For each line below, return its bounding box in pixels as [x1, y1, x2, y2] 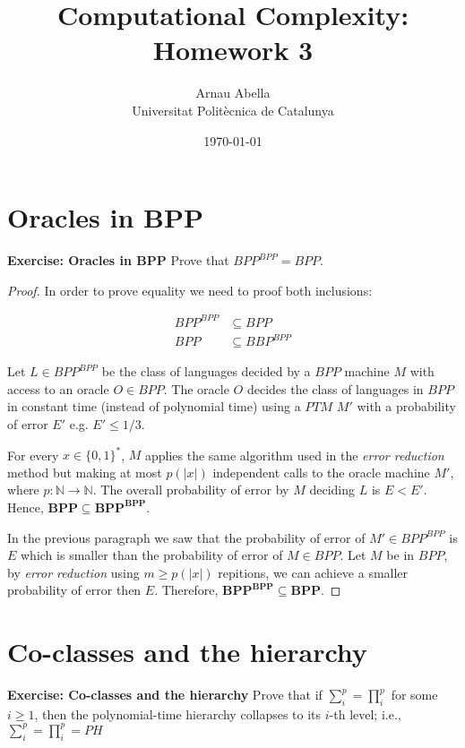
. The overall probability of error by [92, 480, 289, 499]
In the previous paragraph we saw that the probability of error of [7, 528, 366, 546]
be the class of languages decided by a [101, 362, 311, 381]
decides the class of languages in [246, 379, 424, 398]
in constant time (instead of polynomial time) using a [7, 397, 301, 416]
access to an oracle [7, 379, 109, 398]
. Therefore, [154, 580, 219, 599]
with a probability [357, 397, 456, 416]
